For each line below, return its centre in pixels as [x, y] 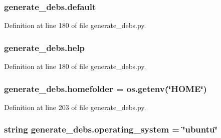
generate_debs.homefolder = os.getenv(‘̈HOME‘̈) [105, 88]
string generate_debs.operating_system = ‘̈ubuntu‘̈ [111, 129]
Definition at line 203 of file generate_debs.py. [75, 107]
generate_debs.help [45, 47]
